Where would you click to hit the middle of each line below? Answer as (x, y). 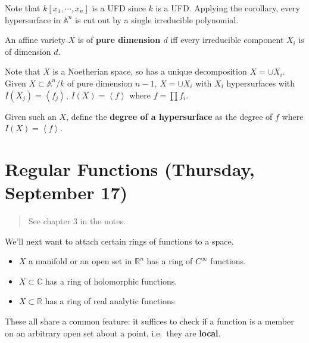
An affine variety (35, 40)
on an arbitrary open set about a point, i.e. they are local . (113, 333)
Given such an (31, 116)
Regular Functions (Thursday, (130, 169)
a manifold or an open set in (80, 261)
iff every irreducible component (227, 40)
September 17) (66, 192)
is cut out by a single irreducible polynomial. (157, 19)
